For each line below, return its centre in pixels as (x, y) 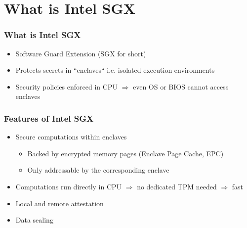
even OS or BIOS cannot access (181, 86)
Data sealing (34, 220)
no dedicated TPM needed (177, 186)
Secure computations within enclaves (71, 137)
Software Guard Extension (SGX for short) (81, 53)
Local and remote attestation (60, 203)
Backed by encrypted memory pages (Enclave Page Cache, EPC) (125, 153)
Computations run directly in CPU (69, 186)
